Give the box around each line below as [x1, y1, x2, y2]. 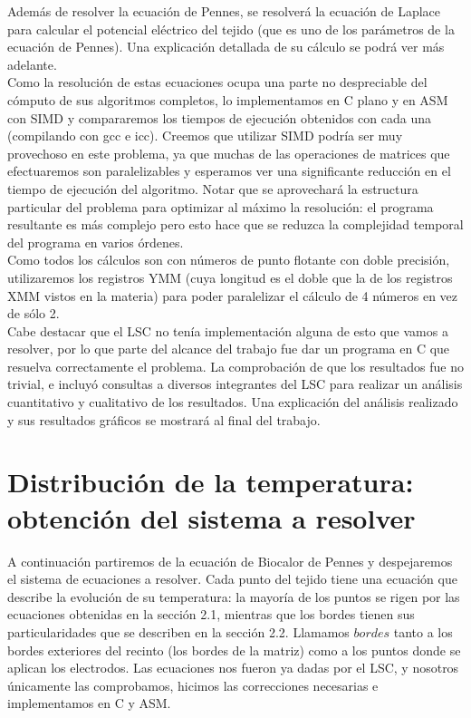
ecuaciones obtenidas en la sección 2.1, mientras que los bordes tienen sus [7, 605, 415, 624]
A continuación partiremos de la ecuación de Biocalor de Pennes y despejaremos [7, 551, 453, 570]
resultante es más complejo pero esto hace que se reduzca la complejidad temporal [7, 215, 464, 234]
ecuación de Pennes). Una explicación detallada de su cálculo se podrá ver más [7, 37, 445, 56]
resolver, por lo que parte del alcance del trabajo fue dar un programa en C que [7, 339, 450, 358]
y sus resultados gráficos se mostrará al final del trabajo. [7, 410, 321, 429]
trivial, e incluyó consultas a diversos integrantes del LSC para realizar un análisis [7, 374, 463, 393]
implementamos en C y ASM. [7, 694, 171, 713]
